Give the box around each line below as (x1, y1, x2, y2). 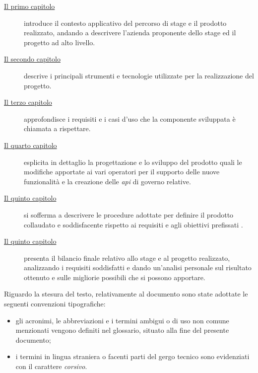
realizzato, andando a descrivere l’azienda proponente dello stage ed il (24, 27, 236, 38)
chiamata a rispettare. (24, 123, 91, 134)
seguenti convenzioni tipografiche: (4, 298, 106, 309)
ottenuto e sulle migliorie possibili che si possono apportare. (24, 272, 205, 282)
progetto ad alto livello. (24, 37, 95, 47)
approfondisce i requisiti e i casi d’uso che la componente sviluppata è (24, 113, 236, 124)
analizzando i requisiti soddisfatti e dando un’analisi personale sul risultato (24, 262, 252, 273)
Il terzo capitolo (4, 97, 52, 107)
